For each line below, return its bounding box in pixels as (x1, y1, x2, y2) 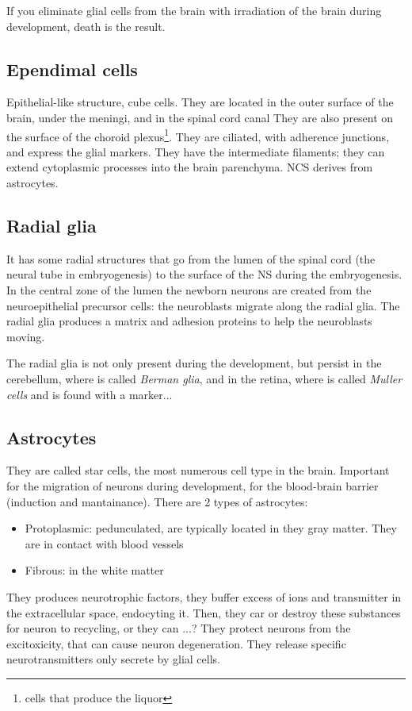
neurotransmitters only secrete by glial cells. (6, 651, 220, 667)
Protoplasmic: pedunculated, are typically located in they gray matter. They (25, 520, 397, 536)
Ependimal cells (6, 56, 138, 81)
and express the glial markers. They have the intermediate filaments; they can (6, 143, 385, 159)
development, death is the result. (6, 17, 166, 34)
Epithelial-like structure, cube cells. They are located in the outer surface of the (6, 94, 394, 110)
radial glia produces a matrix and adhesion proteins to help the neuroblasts (6, 313, 372, 329)
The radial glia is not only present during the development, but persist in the (6, 355, 382, 371)
